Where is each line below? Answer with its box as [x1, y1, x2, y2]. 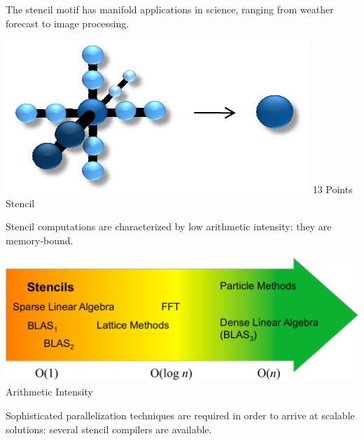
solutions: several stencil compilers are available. [6, 421, 212, 436]
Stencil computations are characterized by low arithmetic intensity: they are [6, 219, 332, 234]
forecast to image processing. [6, 15, 129, 30]
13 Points [312, 182, 353, 197]
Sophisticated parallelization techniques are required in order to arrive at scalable [6, 407, 355, 422]
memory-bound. [6, 232, 73, 247]
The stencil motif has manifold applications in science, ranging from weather [6, 2, 334, 16]
